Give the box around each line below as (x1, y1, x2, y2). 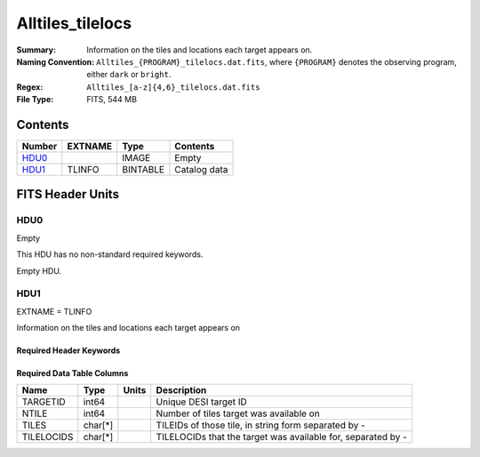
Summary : (16, 44, 57, 55)
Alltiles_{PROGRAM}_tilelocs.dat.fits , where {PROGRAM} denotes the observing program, (96, 56, 457, 67)
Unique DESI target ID (156, 396, 248, 408)
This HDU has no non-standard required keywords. (16, 249, 204, 260)
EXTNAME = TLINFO (16, 306, 92, 317)
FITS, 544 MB (86, 94, 138, 105)
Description (156, 384, 207, 397)
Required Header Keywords (16, 345, 121, 356)
